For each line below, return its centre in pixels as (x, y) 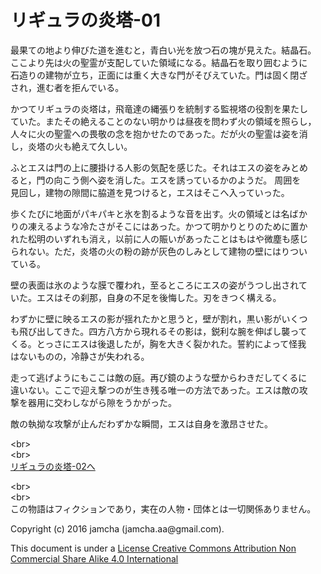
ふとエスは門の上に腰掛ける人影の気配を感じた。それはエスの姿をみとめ (159, 167)
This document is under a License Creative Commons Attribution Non (153, 548)
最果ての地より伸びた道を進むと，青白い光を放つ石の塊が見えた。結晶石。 (163, 50)
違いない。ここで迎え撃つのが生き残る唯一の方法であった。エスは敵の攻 (159, 390)
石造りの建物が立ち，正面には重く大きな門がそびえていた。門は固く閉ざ (159, 75)
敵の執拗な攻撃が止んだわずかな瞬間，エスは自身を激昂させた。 (141, 423)
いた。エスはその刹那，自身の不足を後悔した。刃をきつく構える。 (146, 297)
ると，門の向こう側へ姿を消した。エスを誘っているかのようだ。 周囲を (156, 180)
